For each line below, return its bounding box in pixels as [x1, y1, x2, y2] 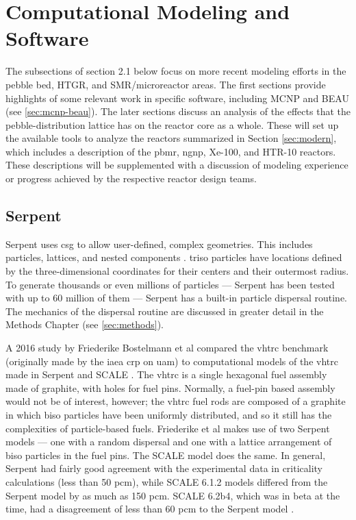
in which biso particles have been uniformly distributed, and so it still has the [5, 407, 332, 421]
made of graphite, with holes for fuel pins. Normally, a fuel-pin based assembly [5, 380, 335, 395]
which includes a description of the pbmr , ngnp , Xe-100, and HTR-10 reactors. [5, 144, 336, 158]
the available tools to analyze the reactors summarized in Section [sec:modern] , [5, 131, 337, 145]
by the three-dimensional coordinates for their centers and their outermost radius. [5, 264, 349, 278]
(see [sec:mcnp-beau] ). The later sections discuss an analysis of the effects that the [5, 104, 351, 119]
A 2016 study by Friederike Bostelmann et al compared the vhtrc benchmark [5, 341, 329, 355]
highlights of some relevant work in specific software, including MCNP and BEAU [5, 90, 349, 105]
